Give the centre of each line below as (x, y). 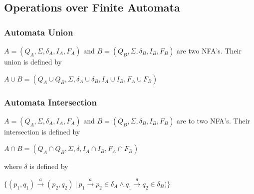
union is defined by (33, 61)
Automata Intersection (50, 102)
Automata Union (39, 32)
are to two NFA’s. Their (214, 120)
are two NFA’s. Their (209, 50)
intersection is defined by (42, 131)
